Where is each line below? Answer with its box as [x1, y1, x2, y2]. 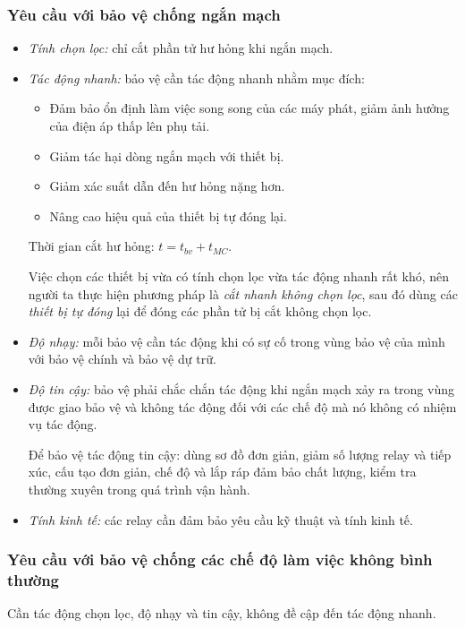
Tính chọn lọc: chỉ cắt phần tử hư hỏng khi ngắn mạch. [28, 39, 334, 57]
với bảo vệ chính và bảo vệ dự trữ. [28, 349, 216, 368]
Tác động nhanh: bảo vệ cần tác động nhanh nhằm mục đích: [28, 68, 365, 87]
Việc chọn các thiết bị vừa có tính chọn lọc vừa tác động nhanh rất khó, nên [28, 266, 450, 285]
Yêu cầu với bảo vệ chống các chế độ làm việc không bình [7, 548, 433, 571]
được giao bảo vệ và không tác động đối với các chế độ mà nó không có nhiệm [28, 397, 457, 416]
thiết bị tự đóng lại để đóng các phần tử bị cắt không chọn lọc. [28, 302, 372, 321]
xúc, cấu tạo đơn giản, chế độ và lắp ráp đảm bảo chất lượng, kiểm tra [28, 462, 417, 481]
